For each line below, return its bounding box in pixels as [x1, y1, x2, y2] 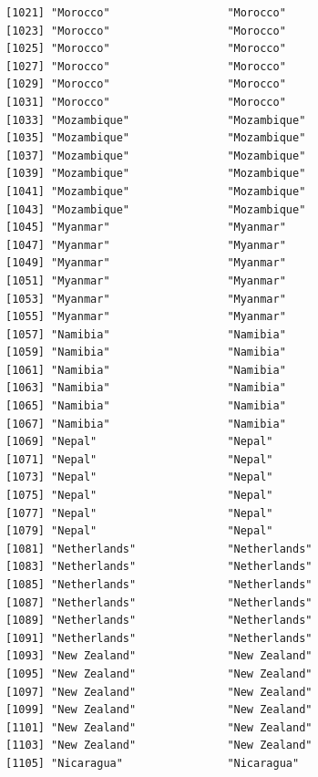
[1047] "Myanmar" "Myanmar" [5, 238, 286, 252]
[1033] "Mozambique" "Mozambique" [5, 113, 306, 127]
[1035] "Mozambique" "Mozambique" [5, 131, 306, 145]
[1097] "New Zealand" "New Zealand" [5, 685, 313, 699]
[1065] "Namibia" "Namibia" [5, 399, 286, 413]
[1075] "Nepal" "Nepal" [5, 489, 273, 502]
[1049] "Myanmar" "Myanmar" [5, 256, 286, 270]
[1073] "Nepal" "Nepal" [5, 471, 273, 484]
